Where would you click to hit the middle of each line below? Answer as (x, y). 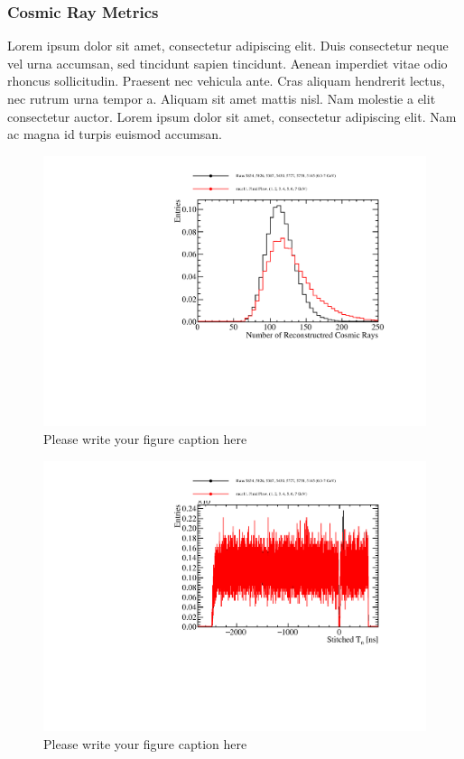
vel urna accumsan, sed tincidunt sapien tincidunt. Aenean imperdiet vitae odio (227, 63)
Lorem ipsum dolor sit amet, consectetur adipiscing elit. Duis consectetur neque (228, 46)
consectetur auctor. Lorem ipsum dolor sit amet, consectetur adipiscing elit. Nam (232, 116)
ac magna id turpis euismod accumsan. (115, 134)
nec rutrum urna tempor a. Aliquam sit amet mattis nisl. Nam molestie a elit (222, 98)
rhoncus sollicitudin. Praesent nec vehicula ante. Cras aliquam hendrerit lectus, (226, 81)
